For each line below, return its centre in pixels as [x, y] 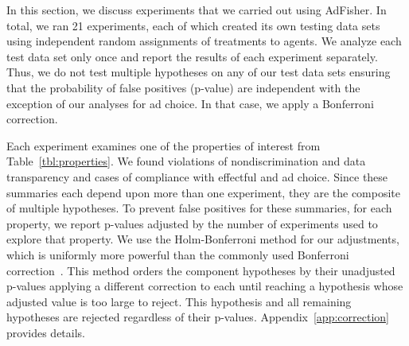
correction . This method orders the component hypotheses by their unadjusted [201, 270]
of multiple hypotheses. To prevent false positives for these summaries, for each [199, 208]
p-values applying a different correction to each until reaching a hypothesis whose [205, 286]
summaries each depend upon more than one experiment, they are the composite [204, 192]
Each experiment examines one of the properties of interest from [164, 145]
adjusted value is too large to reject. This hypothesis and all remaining [179, 301]
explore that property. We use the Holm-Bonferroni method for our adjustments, [203, 239]
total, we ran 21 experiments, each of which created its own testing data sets [193, 25]
